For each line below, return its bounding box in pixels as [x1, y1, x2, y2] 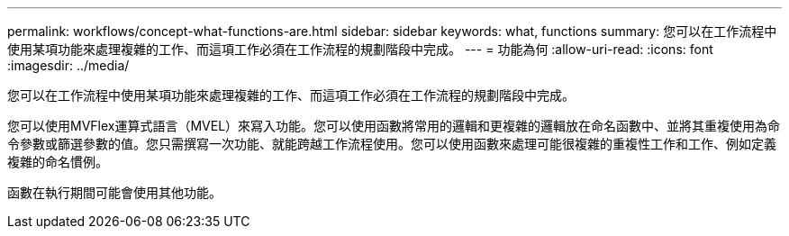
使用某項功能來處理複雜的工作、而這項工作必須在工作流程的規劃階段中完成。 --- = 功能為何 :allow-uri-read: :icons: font [7, 41, 713, 57]
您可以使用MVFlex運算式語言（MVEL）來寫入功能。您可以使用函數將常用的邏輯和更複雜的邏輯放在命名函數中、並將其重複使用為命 [7, 118, 781, 133]
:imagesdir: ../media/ [7, 58, 130, 73]
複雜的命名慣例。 [7, 154, 108, 169]
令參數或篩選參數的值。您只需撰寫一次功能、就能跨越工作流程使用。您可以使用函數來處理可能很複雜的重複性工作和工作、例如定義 [7, 136, 776, 151]
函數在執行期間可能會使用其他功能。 [7, 185, 222, 200]
